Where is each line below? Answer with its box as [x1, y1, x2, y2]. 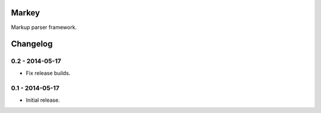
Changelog [11, 39, 53, 49]
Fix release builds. [26, 69, 71, 76]
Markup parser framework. [11, 24, 77, 31]
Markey [11, 8, 40, 18]
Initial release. [26, 96, 60, 104]
